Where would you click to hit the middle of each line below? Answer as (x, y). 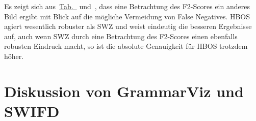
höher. (14, 56)
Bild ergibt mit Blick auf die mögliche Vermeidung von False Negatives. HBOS (127, 16)
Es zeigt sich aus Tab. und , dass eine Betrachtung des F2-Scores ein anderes (127, 6)
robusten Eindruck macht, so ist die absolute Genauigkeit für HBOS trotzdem (126, 46)
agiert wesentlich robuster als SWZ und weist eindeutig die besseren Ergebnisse (128, 26)
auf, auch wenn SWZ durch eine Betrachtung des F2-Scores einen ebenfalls (121, 36)
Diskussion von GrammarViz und (124, 91)
